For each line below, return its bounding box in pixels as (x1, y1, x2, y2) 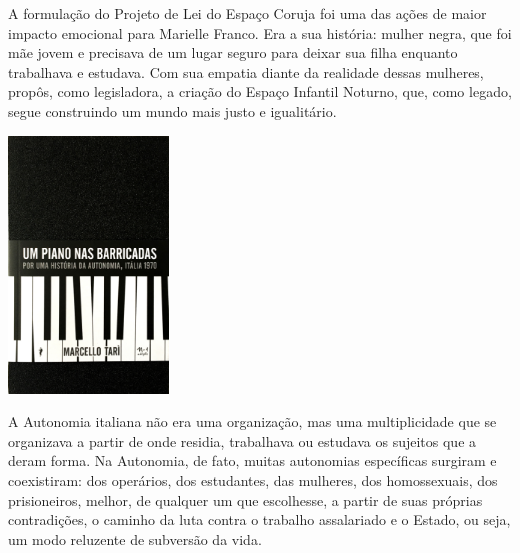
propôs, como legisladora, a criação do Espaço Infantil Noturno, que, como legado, (8, 81, 512, 102)
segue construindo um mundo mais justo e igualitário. (8, 100, 337, 121)
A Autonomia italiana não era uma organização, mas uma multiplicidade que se (8, 411, 497, 432)
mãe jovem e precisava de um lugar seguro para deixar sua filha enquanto (8, 42, 458, 63)
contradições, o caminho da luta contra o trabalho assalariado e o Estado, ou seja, (8, 509, 511, 530)
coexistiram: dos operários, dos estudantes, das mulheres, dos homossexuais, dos (8, 470, 498, 491)
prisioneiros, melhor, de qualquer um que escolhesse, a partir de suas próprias (8, 489, 483, 510)
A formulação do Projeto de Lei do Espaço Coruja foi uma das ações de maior (8, 3, 487, 23)
